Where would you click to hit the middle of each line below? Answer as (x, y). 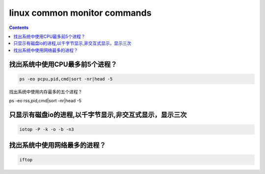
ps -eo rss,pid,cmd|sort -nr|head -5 (45, 101)
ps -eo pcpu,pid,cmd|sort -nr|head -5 (66, 79)
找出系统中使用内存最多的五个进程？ (46, 91)
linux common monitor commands (80, 13)
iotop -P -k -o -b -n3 (47, 130)
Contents (19, 28)
